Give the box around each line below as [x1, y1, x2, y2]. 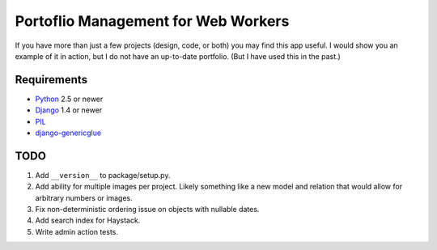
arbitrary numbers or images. [35, 193, 133, 202]
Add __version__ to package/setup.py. [35, 170, 171, 180]
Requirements [15, 73, 88, 87]
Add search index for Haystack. [35, 215, 141, 226]
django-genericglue [35, 128, 101, 138]
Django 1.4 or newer [35, 105, 103, 115]
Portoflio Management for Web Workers [15, 12, 290, 30]
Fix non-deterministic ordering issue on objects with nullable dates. [35, 205, 260, 214]
